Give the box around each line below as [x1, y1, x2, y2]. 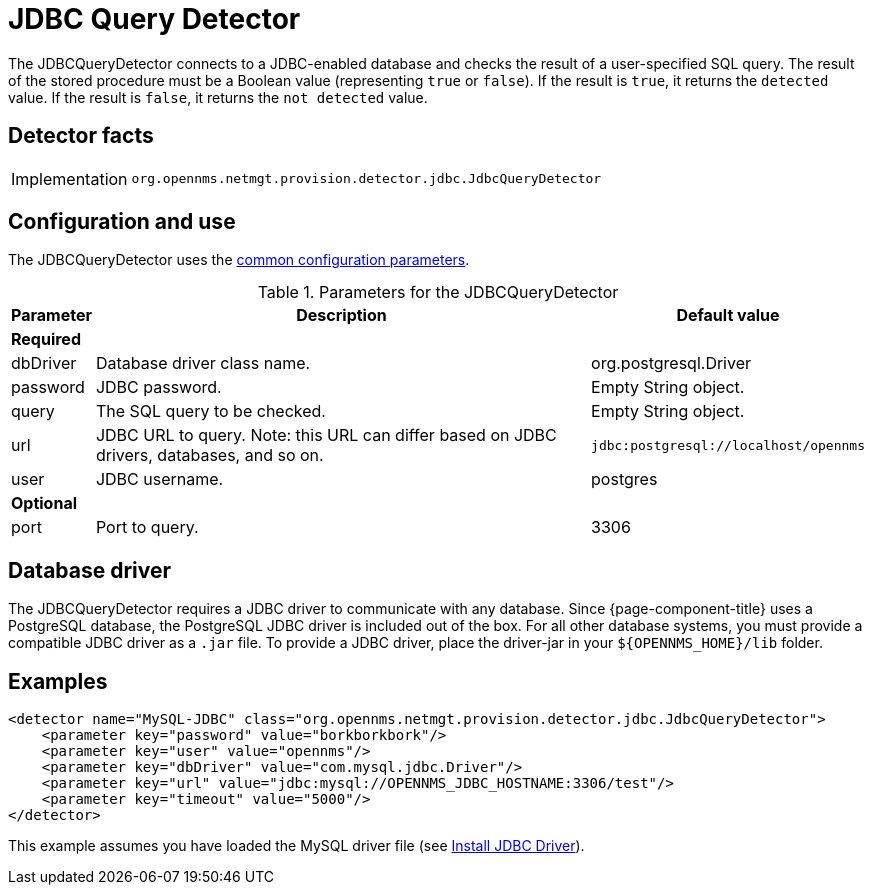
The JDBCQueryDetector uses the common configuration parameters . [8, 251, 470, 269]
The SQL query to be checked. [95, 401, 326, 422]
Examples [8, 668, 108, 694]
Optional [11, 493, 78, 514]
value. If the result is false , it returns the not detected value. [8, 88, 428, 106]
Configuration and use [8, 209, 236, 235]
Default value [676, 305, 780, 326]
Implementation [11, 168, 128, 189]
